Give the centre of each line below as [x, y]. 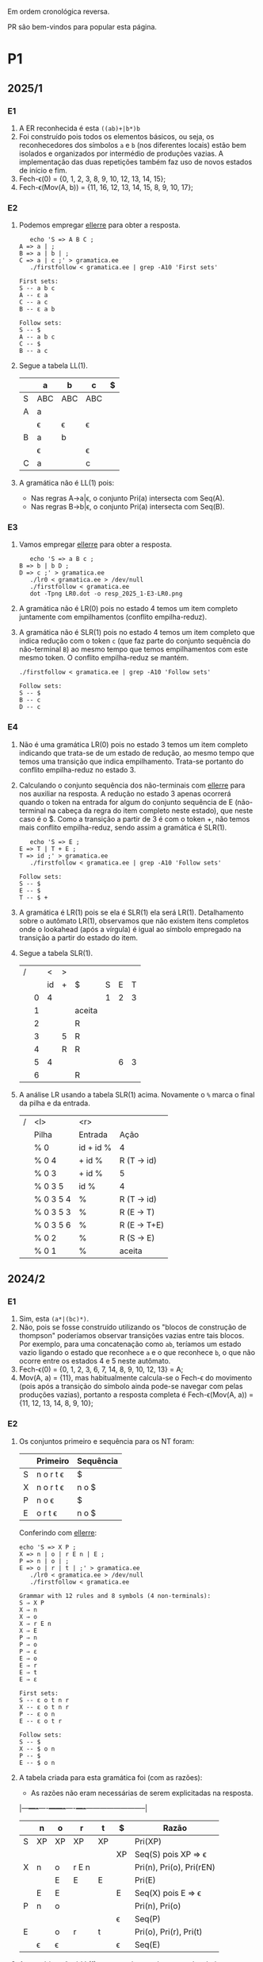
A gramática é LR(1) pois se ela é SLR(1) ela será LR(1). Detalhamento [131, 912]
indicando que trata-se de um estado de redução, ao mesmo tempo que [137, 753]
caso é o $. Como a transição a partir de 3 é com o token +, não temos [134, 818]
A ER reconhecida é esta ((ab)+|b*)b [79, 128]
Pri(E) [145, 1880]
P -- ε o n [37, 1714]
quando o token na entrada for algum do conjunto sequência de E [126, 802]
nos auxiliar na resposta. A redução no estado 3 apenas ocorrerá [125, 793]
